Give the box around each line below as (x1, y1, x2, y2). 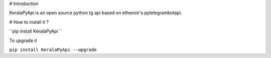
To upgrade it (9, 37, 37, 43)
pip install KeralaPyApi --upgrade (9, 46, 97, 52)
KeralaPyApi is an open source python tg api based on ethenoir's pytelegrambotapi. (9, 10, 182, 16)
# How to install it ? (9, 19, 49, 25)
